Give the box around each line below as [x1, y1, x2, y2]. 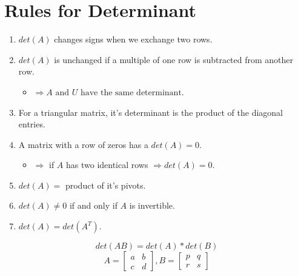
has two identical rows [65, 158, 148, 171]
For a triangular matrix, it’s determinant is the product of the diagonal [18, 106, 283, 118]
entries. [18, 118, 45, 130]
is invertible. [129, 199, 175, 212]
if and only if [69, 199, 118, 212]
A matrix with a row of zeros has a [18, 138, 148, 150]
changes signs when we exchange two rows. [54, 33, 213, 45]
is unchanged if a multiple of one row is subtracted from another [54, 53, 294, 66]
